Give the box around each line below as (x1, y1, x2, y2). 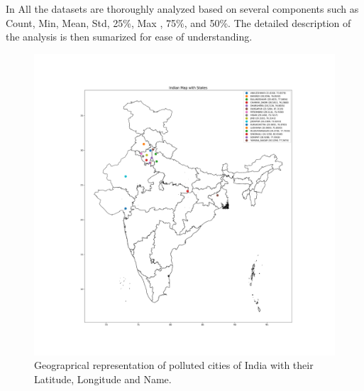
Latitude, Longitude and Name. (34, 371, 172, 386)
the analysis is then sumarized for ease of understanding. (6, 29, 253, 44)
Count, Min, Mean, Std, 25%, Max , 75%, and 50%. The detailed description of (6, 15, 351, 30)
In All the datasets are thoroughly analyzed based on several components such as (6, 1, 359, 16)
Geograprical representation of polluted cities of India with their (34, 358, 314, 373)
